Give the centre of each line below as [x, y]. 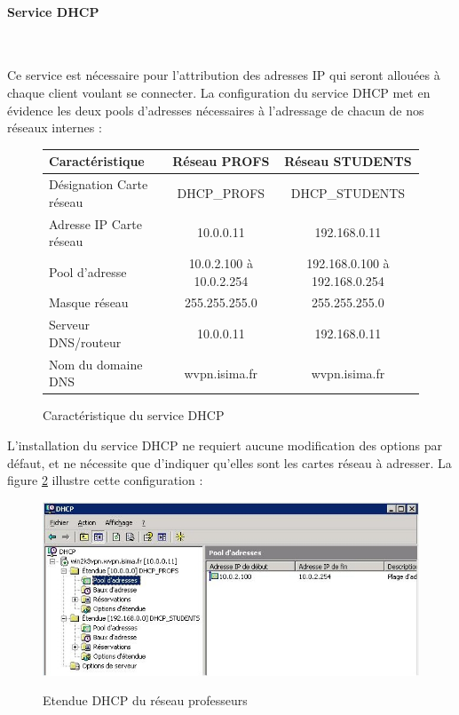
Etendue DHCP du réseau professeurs [145, 700]
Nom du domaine [96, 364]
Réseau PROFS [221, 161]
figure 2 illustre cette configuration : [105, 480]
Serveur [69, 325]
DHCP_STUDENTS [348, 192]
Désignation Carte [99, 184]
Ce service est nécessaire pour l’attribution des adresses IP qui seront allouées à [224, 75]
